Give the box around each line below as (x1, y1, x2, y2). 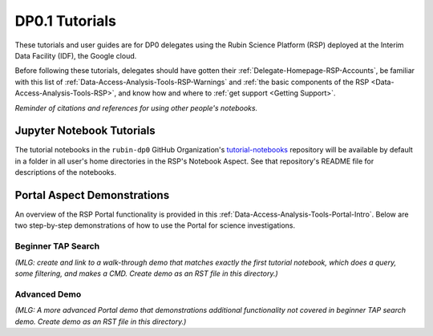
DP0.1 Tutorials (14, 12, 116, 30)
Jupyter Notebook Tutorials (14, 124, 156, 138)
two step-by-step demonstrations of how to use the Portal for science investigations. (14, 221, 296, 230)
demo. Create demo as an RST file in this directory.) (14, 317, 187, 326)
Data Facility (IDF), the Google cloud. (14, 51, 137, 60)
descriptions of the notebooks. (14, 168, 116, 177)
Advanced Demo (14, 289, 82, 300)
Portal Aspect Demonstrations (14, 188, 170, 202)
